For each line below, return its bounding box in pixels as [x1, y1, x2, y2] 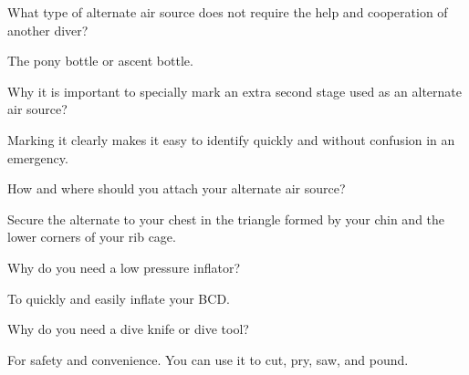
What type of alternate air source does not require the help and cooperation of [7, 3, 448, 21]
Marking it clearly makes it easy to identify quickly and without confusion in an [7, 130, 455, 149]
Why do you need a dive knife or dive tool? [7, 319, 249, 339]
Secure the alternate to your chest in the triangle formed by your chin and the [7, 209, 445, 228]
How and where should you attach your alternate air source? [7, 179, 346, 198]
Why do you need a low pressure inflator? [7, 257, 240, 276]
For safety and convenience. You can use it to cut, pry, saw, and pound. [7, 349, 409, 369]
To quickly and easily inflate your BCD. [7, 288, 230, 307]
